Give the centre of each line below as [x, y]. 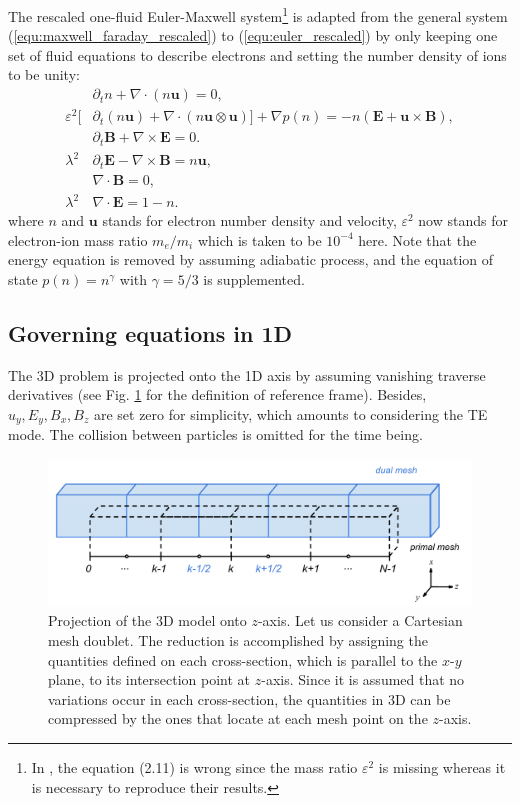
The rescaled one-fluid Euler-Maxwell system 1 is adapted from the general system [258, 14]
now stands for [463, 220]
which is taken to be [259, 239]
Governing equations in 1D [150, 332]
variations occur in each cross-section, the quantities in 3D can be [249, 698]
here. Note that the [417, 239]
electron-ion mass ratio [78, 239]
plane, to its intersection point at [149, 679]
